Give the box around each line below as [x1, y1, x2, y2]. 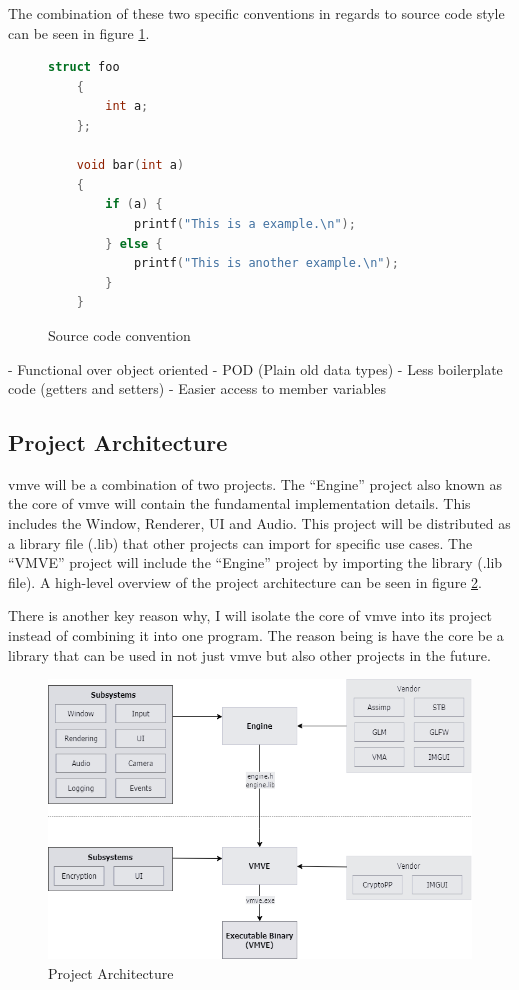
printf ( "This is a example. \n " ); [133, 216, 356, 231]
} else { [105, 236, 163, 251]
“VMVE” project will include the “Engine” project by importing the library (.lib [8, 552, 503, 573]
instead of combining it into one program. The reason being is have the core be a [8, 625, 504, 646]
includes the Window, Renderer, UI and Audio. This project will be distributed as [8, 513, 511, 534]
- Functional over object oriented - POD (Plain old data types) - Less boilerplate [8, 358, 503, 379]
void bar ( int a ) [76, 158, 185, 173]
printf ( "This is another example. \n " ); [133, 256, 399, 271]
